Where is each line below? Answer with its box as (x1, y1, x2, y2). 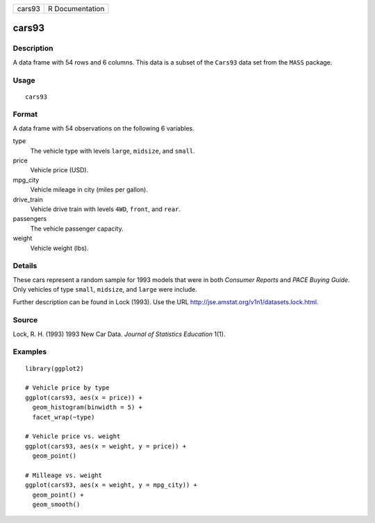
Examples (12, 347, 47, 357)
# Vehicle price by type (25, 384, 110, 392)
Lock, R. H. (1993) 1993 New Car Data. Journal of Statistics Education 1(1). (12, 330, 226, 338)
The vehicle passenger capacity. (30, 224, 124, 233)
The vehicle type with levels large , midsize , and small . (30, 147, 196, 155)
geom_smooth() (32, 501, 81, 508)
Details (12, 261, 37, 271)
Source (12, 315, 38, 325)
